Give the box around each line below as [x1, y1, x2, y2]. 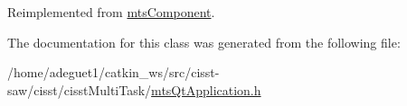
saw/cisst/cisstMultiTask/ [7, 80, 152, 99]
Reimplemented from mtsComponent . [7, 3, 215, 21]
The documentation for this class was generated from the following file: [7, 32, 401, 51]
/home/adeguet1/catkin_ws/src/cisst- [7, 63, 220, 82]
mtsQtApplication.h [151, 80, 261, 99]
